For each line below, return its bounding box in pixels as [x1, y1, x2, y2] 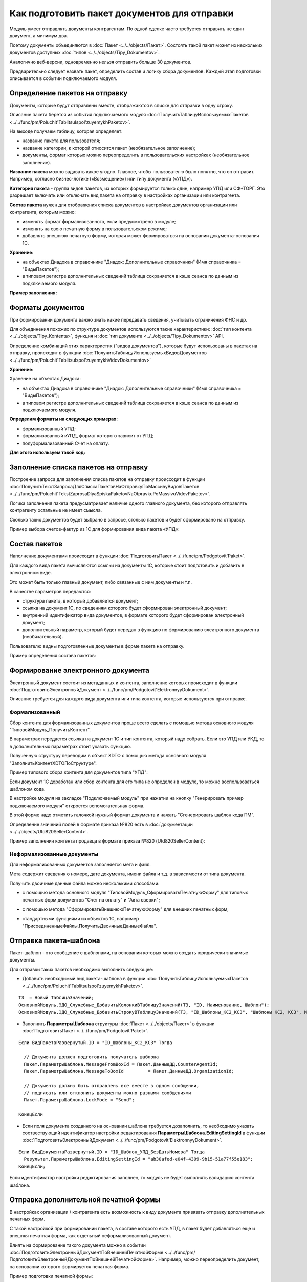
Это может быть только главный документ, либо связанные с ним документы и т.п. [9, 579, 192, 585]
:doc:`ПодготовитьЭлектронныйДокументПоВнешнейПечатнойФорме [9, 1249, 164, 1255]
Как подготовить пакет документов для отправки [9, 8, 234, 19]
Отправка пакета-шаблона [9, 936, 100, 945]
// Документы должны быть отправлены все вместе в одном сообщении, [24, 1083, 200, 1089]
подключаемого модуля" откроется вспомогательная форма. [9, 803, 145, 809]
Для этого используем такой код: [9, 449, 85, 455]
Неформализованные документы [9, 850, 99, 857]
